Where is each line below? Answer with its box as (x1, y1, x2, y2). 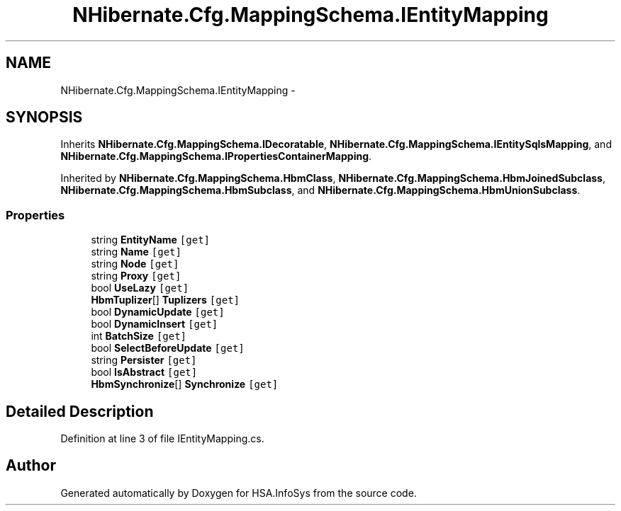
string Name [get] (91, 246, 181, 258)
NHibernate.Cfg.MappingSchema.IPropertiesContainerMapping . (60, 150, 372, 163)
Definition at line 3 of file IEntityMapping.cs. (60, 432, 264, 445)
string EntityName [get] (91, 234, 210, 246)
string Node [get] (91, 258, 179, 270)
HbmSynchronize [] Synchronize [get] (91, 378, 279, 391)
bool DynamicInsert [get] (91, 318, 218, 331)
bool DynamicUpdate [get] (91, 306, 225, 318)
